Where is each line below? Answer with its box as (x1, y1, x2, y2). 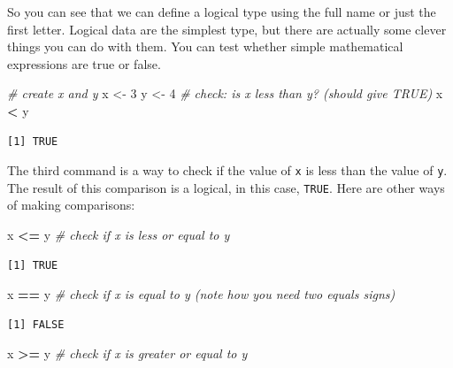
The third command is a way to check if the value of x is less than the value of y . (7, 161, 448, 180)
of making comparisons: (7, 195, 135, 214)
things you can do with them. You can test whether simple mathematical (7, 37, 403, 56)
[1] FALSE (7, 318, 65, 331)
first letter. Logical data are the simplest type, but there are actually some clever (7, 19, 447, 38)
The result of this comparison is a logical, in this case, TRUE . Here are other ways (7, 178, 445, 196)
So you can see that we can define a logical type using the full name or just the (7, 3, 436, 20)
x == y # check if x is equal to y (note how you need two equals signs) (7, 285, 395, 303)
